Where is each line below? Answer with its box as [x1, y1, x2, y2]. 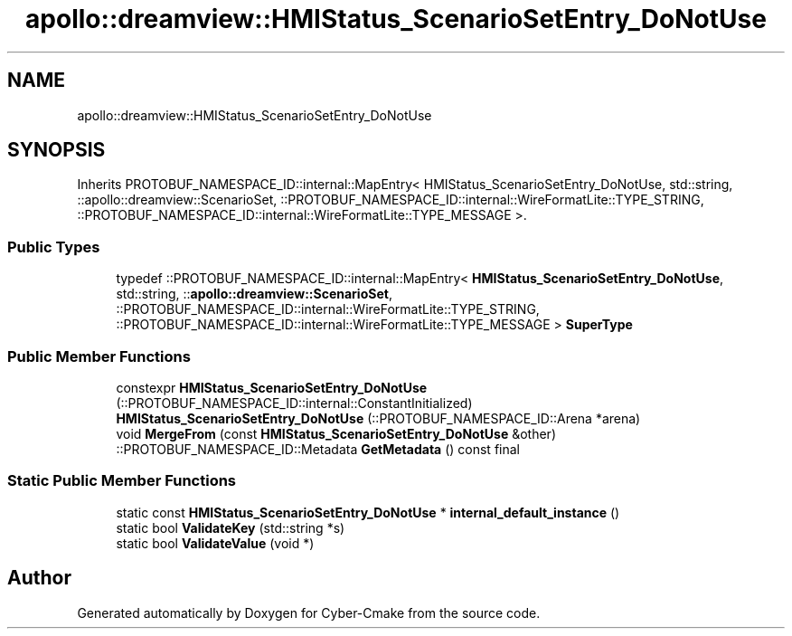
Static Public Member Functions [7, 471, 237, 490]
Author [7, 566, 71, 590]
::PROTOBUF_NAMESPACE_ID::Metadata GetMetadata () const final [116, 441, 520, 457]
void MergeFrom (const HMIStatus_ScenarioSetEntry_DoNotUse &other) [116, 425, 556, 441]
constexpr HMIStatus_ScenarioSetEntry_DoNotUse [116, 379, 428, 395]
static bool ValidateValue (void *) [116, 535, 315, 551]
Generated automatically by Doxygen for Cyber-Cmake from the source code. [77, 604, 541, 621]
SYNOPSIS [7, 138, 106, 162]
